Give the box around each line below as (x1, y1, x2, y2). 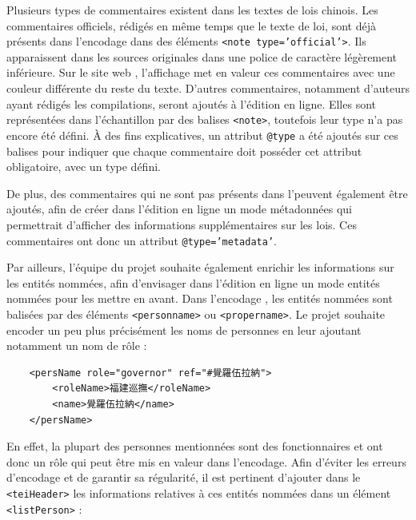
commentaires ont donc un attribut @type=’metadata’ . (6, 232, 277, 248)
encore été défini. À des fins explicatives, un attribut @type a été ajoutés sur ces (6, 126, 398, 143)
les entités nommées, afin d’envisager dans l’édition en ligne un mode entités (6, 274, 380, 291)
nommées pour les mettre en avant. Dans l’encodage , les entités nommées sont (6, 290, 393, 307)
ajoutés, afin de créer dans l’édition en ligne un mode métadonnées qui (6, 200, 352, 217)
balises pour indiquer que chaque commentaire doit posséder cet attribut (6, 142, 362, 159)
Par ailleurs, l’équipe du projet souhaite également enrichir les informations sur (6, 259, 394, 276)
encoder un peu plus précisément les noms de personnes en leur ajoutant (6, 321, 362, 338)
